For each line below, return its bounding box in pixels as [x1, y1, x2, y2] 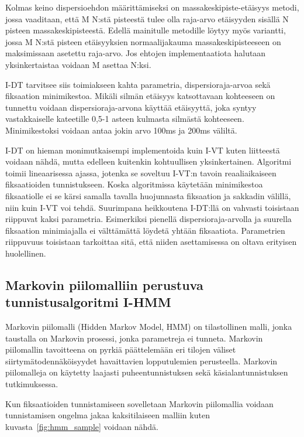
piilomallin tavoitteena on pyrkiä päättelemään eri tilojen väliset [5, 343, 236, 356]
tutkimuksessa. [5, 378, 58, 390]
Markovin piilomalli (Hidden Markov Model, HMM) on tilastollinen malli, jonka [5, 320, 292, 333]
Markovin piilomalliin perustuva [5, 275, 203, 293]
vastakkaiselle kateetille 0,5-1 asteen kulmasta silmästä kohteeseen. [5, 112, 244, 125]
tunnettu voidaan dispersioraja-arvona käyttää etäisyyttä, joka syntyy [5, 101, 257, 113]
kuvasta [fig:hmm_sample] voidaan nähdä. [5, 420, 158, 432]
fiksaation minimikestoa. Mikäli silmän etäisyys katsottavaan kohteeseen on [5, 90, 275, 102]
